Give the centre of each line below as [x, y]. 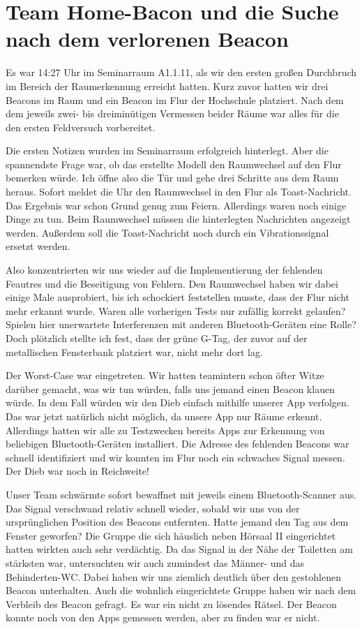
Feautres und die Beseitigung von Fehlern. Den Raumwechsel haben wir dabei [172, 283]
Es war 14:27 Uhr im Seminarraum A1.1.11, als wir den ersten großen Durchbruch [181, 72]
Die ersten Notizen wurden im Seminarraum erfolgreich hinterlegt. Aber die [167, 150]
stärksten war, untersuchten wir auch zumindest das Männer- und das [155, 562]
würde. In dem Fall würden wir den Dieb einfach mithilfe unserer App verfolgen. [178, 402]
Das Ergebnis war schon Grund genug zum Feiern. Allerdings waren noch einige [176, 205]
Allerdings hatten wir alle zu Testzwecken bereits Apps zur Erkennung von [165, 430]
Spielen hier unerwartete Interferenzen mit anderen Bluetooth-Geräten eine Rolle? [181, 324]
